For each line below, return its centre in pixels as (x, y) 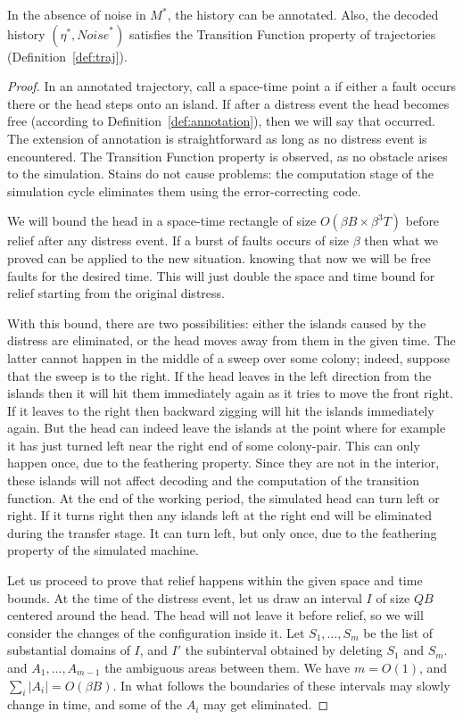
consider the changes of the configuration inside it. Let (156, 632)
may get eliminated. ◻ (266, 704)
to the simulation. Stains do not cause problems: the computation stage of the (220, 174)
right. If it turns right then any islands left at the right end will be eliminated (220, 515)
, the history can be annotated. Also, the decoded (303, 14)
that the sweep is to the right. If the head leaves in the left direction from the (219, 375)
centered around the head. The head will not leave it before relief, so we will (215, 615)
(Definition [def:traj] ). (67, 56)
